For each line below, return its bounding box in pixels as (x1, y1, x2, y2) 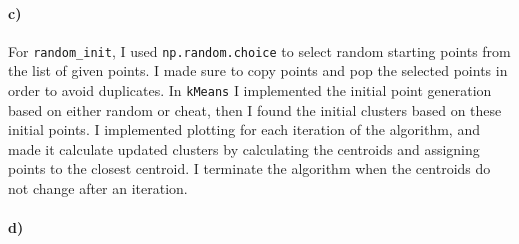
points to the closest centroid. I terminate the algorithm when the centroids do (8, 158, 491, 179)
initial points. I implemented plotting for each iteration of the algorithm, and (8, 119, 480, 140)
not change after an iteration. (8, 178, 188, 199)
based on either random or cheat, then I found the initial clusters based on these (8, 99, 502, 120)
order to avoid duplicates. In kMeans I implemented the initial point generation (8, 80, 492, 101)
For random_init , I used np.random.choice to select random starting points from (8, 40, 511, 61)
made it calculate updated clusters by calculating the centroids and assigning (8, 138, 480, 159)
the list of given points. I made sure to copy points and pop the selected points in (8, 60, 508, 81)
